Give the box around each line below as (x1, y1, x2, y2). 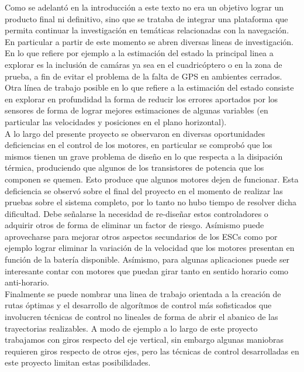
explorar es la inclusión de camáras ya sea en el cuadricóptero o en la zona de (5, 58, 282, 70)
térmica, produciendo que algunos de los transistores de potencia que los (5, 161, 264, 174)
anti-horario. (5, 276, 49, 288)
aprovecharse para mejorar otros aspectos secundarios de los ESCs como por (5, 230, 278, 242)
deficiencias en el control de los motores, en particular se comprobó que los (5, 139, 272, 151)
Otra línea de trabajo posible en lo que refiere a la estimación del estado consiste (5, 81, 294, 94)
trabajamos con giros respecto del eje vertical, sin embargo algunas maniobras (5, 333, 284, 346)
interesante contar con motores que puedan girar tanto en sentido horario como (5, 264, 289, 277)
